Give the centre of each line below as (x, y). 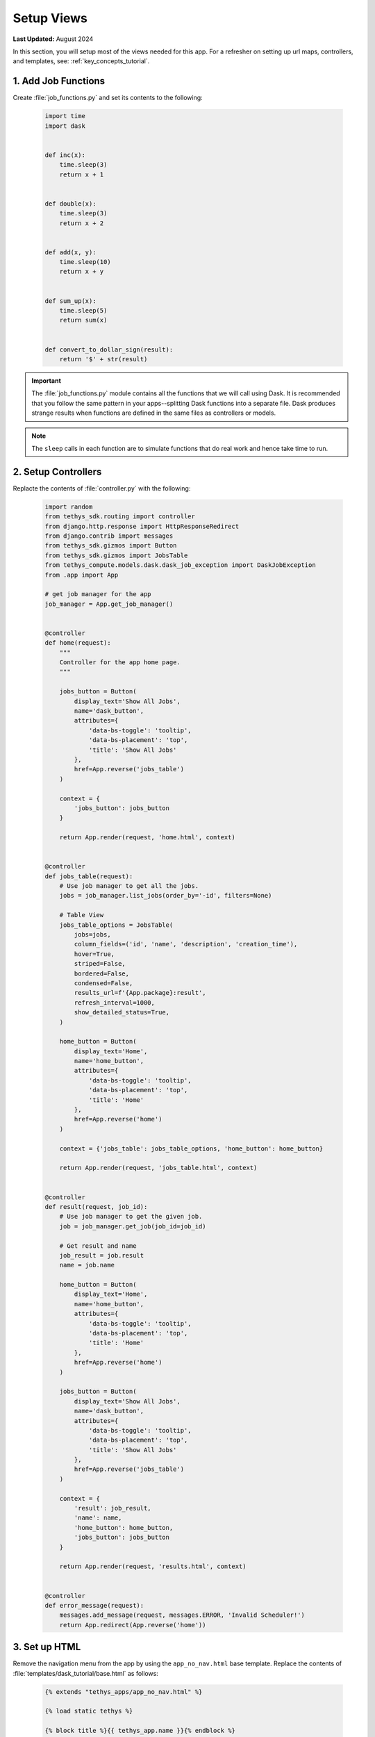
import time (65, 116)
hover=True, (94, 954)
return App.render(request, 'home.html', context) (147, 838)
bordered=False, (102, 973)
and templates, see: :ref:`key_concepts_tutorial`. (81, 61)
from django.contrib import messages (109, 536)
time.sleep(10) (85, 262)
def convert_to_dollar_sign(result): (109, 349)
